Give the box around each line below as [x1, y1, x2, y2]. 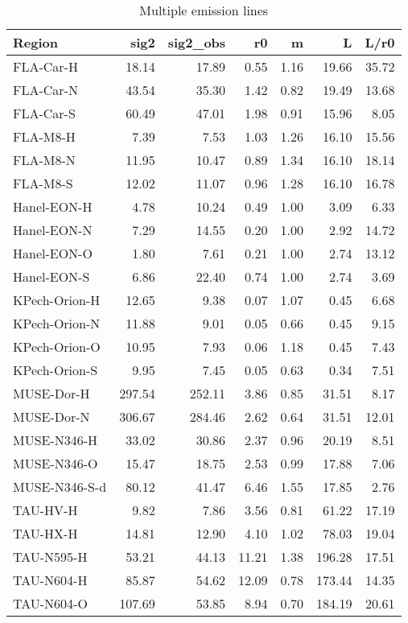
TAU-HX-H [13, 524, 78, 543]
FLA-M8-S [13, 174, 73, 192]
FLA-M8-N [13, 151, 76, 169]
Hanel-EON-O [13, 244, 93, 262]
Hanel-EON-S [13, 267, 90, 286]
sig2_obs [167, 33, 226, 52]
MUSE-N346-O [13, 454, 98, 472]
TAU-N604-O [13, 594, 88, 613]
